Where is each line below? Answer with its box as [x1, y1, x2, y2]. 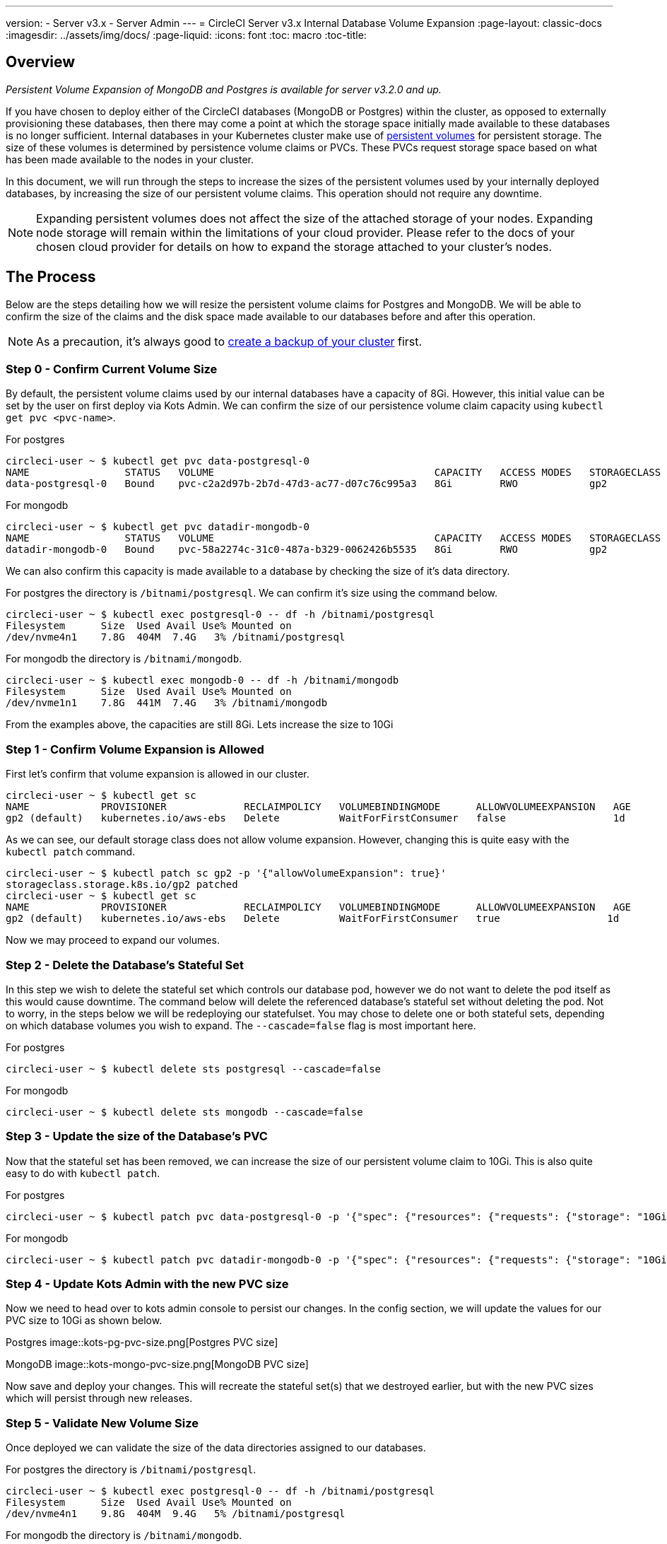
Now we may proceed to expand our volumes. [6, 934, 220, 947]
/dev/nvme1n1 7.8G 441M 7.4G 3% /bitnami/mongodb [6, 697, 328, 709]
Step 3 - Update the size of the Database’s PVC [6, 1129, 268, 1144]
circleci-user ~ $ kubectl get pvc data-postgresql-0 [6, 455, 309, 467]
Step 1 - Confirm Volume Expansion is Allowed [6, 742, 264, 756]
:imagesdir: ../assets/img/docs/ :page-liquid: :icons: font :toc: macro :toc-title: [6, 29, 367, 41]
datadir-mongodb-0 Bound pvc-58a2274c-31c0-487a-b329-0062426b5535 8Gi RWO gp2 [6, 544, 608, 556]
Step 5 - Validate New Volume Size [6, 1415, 199, 1430]
